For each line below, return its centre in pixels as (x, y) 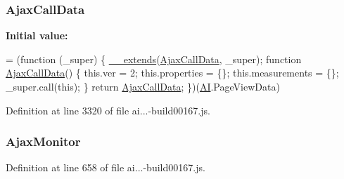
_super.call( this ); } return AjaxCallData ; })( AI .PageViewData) (143, 86)
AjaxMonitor (43, 141)
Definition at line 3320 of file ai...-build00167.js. (108, 110)
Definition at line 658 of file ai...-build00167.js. (106, 167)
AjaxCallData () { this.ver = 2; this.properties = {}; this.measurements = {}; (172, 73)
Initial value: (37, 35)
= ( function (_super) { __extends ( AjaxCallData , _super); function (154, 59)
